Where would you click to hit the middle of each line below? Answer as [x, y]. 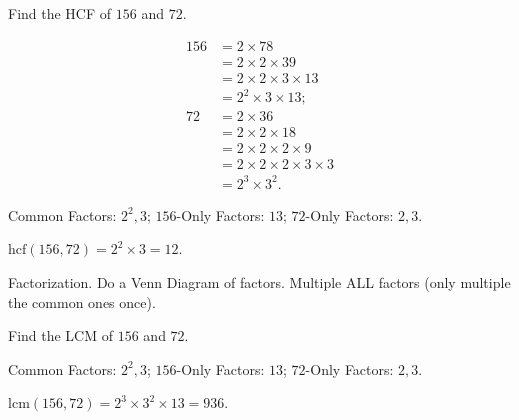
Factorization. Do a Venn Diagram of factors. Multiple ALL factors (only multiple [259, 282]
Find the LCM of [61, 335]
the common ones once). [82, 301]
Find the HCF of [60, 13]
